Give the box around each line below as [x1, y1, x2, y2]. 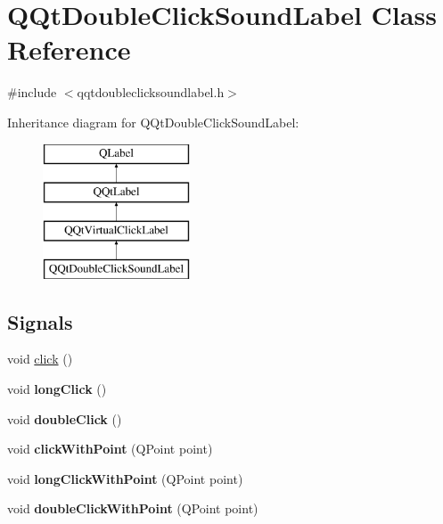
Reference [7, 31, 131, 68]
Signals [7, 307, 73, 335]
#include [7, 83, 57, 102]
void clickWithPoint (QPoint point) [7, 439, 213, 458]
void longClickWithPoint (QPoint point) [7, 469, 243, 487]
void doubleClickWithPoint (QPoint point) [7, 499, 258, 518]
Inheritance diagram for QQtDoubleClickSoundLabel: [7, 112, 299, 131]
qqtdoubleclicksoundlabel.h [77, 83, 225, 102]
